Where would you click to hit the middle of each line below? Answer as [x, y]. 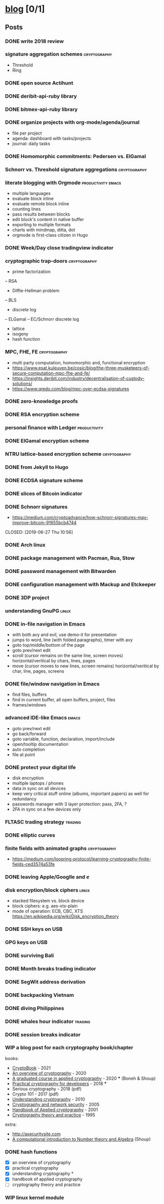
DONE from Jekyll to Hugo [37, 467]
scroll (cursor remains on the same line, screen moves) [68, 656]
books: [12, 1058]
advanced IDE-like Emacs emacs [43, 718]
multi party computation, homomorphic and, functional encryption [79, 362]
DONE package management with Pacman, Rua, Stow [70, 558]
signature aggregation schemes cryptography [59, 54]
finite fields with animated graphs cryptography [61, 848]
